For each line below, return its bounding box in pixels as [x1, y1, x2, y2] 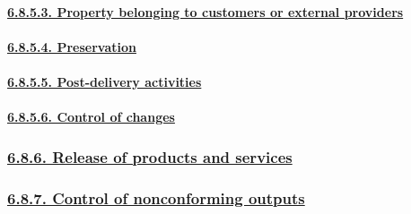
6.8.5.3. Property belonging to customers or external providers [7, 2, 404, 21]
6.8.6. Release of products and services [7, 145, 293, 167]
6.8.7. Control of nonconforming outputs [7, 186, 305, 209]
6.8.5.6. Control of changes [7, 107, 175, 126]
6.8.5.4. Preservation [7, 37, 136, 56]
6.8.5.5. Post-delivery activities [7, 72, 202, 90]
